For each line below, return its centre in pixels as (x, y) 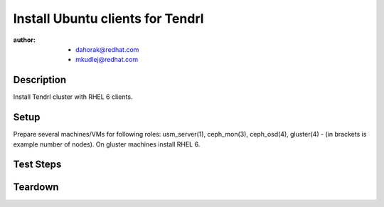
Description (40, 80)
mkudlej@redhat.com (107, 60)
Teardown (36, 187)
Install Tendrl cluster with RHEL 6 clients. (73, 97)
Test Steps (37, 165)
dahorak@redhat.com (107, 49)
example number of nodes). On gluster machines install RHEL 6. (107, 144)
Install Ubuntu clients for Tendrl (108, 18)
